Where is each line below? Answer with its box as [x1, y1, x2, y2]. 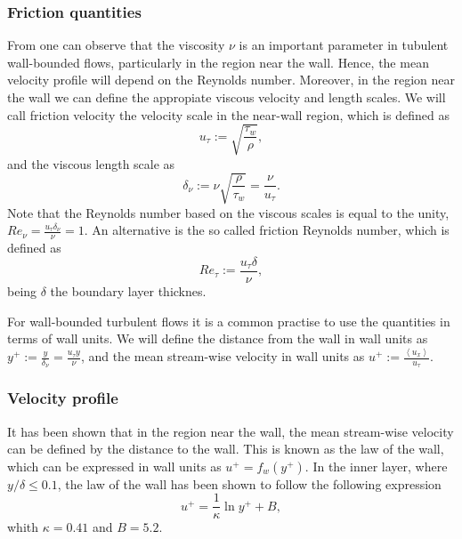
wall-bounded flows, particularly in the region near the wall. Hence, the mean [7, 52, 429, 71]
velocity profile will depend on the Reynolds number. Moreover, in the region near [7, 70, 455, 89]
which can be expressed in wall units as [7, 456, 222, 475]
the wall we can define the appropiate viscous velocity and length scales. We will [7, 88, 446, 106]
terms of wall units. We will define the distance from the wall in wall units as [7, 329, 428, 348]
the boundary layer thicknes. [50, 281, 207, 300]
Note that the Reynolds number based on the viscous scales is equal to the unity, [7, 203, 450, 221]
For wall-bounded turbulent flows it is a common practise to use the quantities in [7, 311, 450, 330]
